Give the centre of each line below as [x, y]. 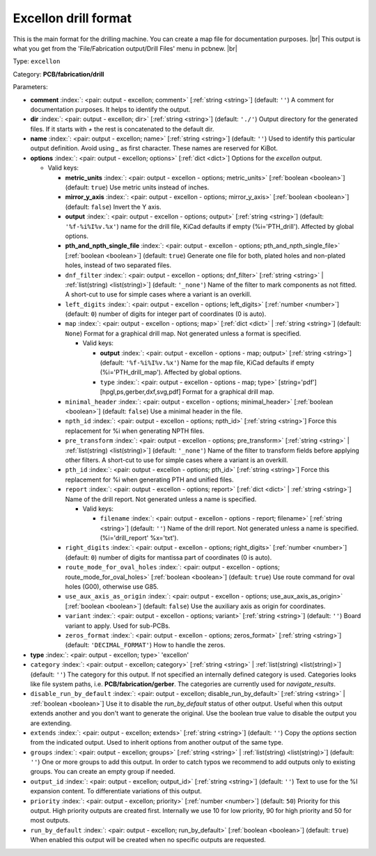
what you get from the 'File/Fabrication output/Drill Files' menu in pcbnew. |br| [125, 48]
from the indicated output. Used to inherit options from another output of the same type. [157, 743]
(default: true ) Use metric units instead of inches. [137, 187]
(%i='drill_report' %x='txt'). [139, 538]
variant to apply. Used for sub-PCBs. [118, 626]
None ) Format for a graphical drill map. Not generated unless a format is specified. [183, 333]
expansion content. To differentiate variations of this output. [116, 791]
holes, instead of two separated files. [118, 265]
